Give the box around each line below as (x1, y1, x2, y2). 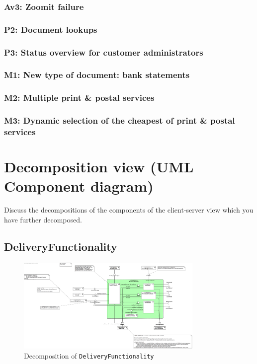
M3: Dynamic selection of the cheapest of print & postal (4, 114, 235, 127)
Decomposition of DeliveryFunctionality (24, 350, 154, 361)
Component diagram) (4, 176, 154, 196)
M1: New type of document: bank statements (4, 69, 190, 81)
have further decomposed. (4, 214, 82, 224)
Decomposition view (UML (4, 156, 194, 177)
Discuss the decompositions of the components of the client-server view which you (4, 205, 254, 215)
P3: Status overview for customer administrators (4, 46, 203, 58)
